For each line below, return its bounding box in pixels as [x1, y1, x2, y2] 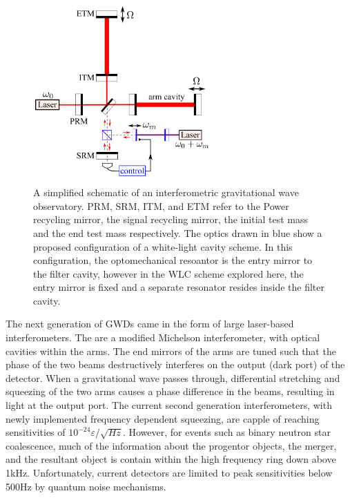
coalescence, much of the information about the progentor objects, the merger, [6, 438, 337, 452]
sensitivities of [6, 425, 66, 439]
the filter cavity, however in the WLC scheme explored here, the [33, 266, 304, 280]
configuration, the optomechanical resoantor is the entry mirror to [33, 253, 313, 267]
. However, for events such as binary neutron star [122, 425, 331, 439]
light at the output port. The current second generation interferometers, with [6, 398, 332, 412]
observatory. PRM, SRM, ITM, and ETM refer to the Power [33, 198, 289, 213]
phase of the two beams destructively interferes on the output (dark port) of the [6, 357, 345, 372]
